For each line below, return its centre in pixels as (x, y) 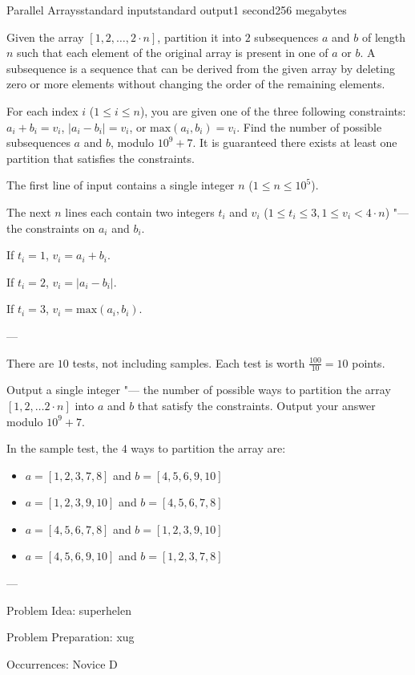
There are (30, 362)
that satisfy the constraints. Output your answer (256, 405)
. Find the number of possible (309, 126)
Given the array (45, 37)
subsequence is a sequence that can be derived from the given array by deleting (201, 68)
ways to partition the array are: (208, 448)
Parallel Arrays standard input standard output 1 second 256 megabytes (177, 10)
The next (29, 211)
